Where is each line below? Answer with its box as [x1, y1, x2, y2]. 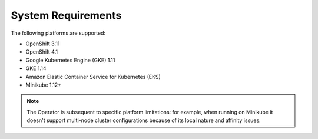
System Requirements [11, 9, 122, 22]
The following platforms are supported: [11, 29, 106, 37]
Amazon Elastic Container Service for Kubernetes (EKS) [25, 73, 161, 80]
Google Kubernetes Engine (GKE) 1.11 [25, 57, 115, 64]
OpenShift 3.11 [25, 40, 60, 47]
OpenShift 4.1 [25, 48, 58, 55]
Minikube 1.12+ [25, 81, 62, 88]
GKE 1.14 [25, 65, 47, 72]
